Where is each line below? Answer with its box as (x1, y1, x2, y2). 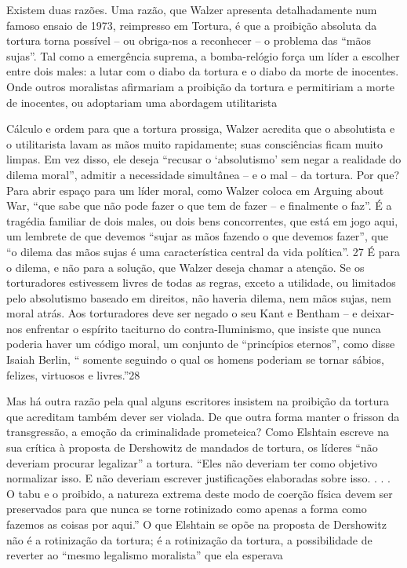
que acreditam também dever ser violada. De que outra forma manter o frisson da (6, 408, 400, 424)
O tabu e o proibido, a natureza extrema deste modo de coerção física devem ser (6, 485, 393, 501)
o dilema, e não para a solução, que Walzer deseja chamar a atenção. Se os (6, 258, 365, 275)
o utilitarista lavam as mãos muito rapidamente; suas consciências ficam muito (6, 135, 383, 152)
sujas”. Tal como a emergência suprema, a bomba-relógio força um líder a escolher (6, 47, 400, 64)
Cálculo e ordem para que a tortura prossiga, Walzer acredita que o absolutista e (6, 120, 395, 137)
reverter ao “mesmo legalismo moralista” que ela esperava (6, 547, 283, 563)
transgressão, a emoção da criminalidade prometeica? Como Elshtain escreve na (6, 423, 389, 440)
